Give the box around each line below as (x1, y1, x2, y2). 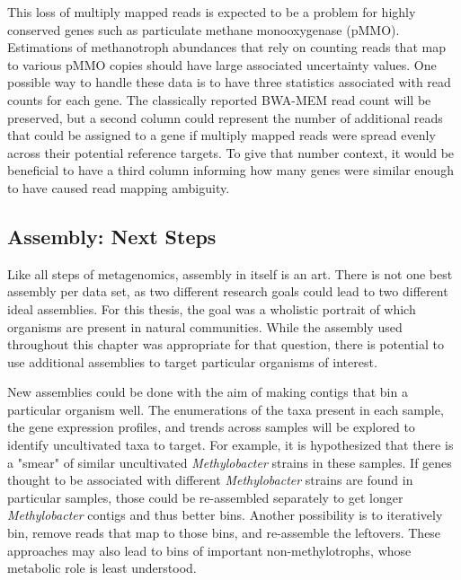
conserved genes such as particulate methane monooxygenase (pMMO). (7, 20, 400, 39)
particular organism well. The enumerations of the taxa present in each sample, (7, 400, 444, 418)
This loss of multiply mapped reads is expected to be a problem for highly (7, 3, 416, 21)
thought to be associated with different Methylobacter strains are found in (7, 470, 413, 489)
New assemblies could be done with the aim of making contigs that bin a (7, 382, 408, 401)
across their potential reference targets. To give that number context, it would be (7, 143, 455, 162)
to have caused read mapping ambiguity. (7, 178, 230, 197)
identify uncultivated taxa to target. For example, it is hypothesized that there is (7, 435, 454, 454)
